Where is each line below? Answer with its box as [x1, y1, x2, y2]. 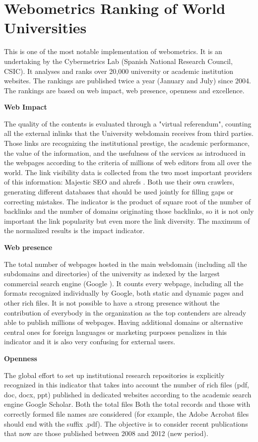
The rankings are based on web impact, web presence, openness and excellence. [4, 85, 245, 95]
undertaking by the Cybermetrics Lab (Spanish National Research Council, [4, 56, 233, 66]
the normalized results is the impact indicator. [4, 225, 145, 236]
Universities [4, 17, 87, 38]
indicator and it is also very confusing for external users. [4, 336, 176, 347]
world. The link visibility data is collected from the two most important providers [4, 167, 252, 177]
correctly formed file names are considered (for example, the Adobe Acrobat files [4, 408, 249, 419]
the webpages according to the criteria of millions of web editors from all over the [4, 157, 252, 168]
